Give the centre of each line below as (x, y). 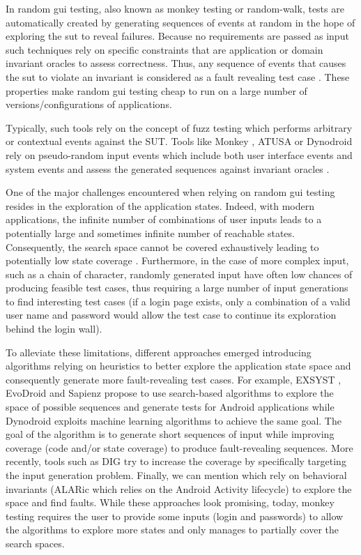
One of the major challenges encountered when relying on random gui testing (170, 192)
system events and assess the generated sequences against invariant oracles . (168, 168)
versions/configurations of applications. (89, 104)
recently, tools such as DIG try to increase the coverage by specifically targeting (176, 461)
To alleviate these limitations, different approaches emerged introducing (159, 352)
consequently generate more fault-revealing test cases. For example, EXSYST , (174, 379)
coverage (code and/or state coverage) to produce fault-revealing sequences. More (179, 447)
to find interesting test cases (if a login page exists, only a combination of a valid (178, 301)
